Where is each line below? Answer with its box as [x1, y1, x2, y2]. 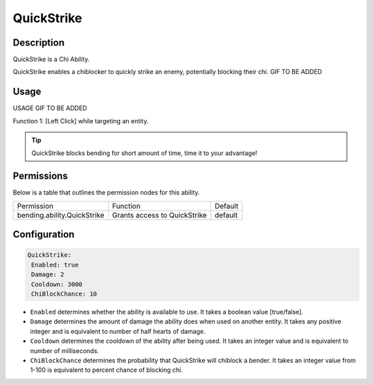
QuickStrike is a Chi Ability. [12, 55, 90, 64]
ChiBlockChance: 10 [31, 290, 97, 298]
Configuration [12, 229, 75, 240]
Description [12, 37, 65, 48]
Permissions [12, 170, 69, 182]
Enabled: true [31, 260, 79, 269]
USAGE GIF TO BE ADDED [12, 104, 87, 112]
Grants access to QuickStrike [112, 210, 207, 220]
